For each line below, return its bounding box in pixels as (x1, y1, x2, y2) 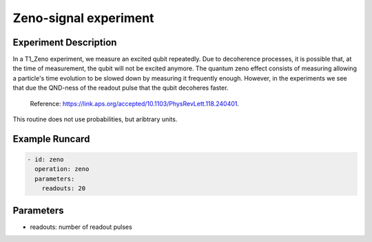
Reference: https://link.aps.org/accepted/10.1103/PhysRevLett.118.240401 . (30, 99, 239, 108)
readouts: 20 (41, 185, 86, 192)
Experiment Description (12, 37, 117, 48)
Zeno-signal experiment (12, 10, 154, 26)
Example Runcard (12, 133, 90, 145)
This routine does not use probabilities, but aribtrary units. (12, 115, 178, 123)
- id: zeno (27, 156, 64, 163)
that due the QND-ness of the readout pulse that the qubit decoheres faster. (12, 83, 229, 92)
